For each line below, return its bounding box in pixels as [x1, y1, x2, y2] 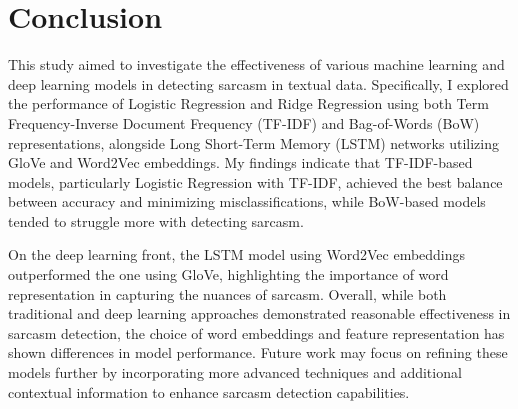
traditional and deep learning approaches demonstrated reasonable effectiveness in [8, 303, 511, 324]
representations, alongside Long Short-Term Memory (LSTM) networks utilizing [8, 132, 499, 153]
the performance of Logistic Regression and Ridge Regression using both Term [8, 93, 489, 114]
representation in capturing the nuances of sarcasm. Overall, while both [8, 283, 447, 304]
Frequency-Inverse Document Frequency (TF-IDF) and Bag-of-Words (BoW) [8, 112, 480, 133]
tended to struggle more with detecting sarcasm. [8, 210, 304, 231]
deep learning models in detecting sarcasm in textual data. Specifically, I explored [8, 73, 509, 94]
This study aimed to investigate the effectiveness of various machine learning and [8, 54, 505, 75]
